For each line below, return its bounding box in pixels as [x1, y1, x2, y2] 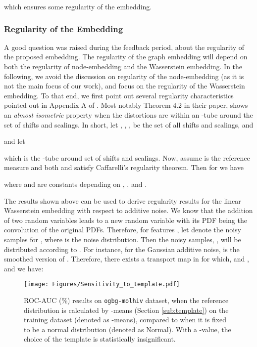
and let [4, 136, 25, 146]
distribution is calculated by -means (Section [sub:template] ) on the [24, 304, 229, 315]
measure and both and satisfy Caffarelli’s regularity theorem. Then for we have [4, 162, 244, 173]
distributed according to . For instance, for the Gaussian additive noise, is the [4, 244, 240, 254]
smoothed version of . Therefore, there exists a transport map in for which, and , [4, 254, 249, 264]
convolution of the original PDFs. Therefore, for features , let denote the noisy [4, 224, 241, 235]
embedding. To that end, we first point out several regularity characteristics [4, 90, 234, 100]
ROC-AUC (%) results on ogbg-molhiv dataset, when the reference [24, 295, 229, 305]
